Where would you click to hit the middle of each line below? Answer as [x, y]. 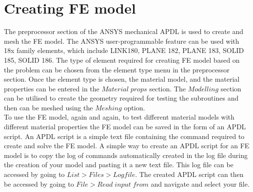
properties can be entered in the [52, 88]
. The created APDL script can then [189, 174]
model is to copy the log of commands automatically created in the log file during [126, 155]
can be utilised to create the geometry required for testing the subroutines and [121, 98]
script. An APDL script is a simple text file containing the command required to [124, 136]
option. [135, 107]
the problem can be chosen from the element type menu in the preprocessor [117, 69]
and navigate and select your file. [200, 183]
